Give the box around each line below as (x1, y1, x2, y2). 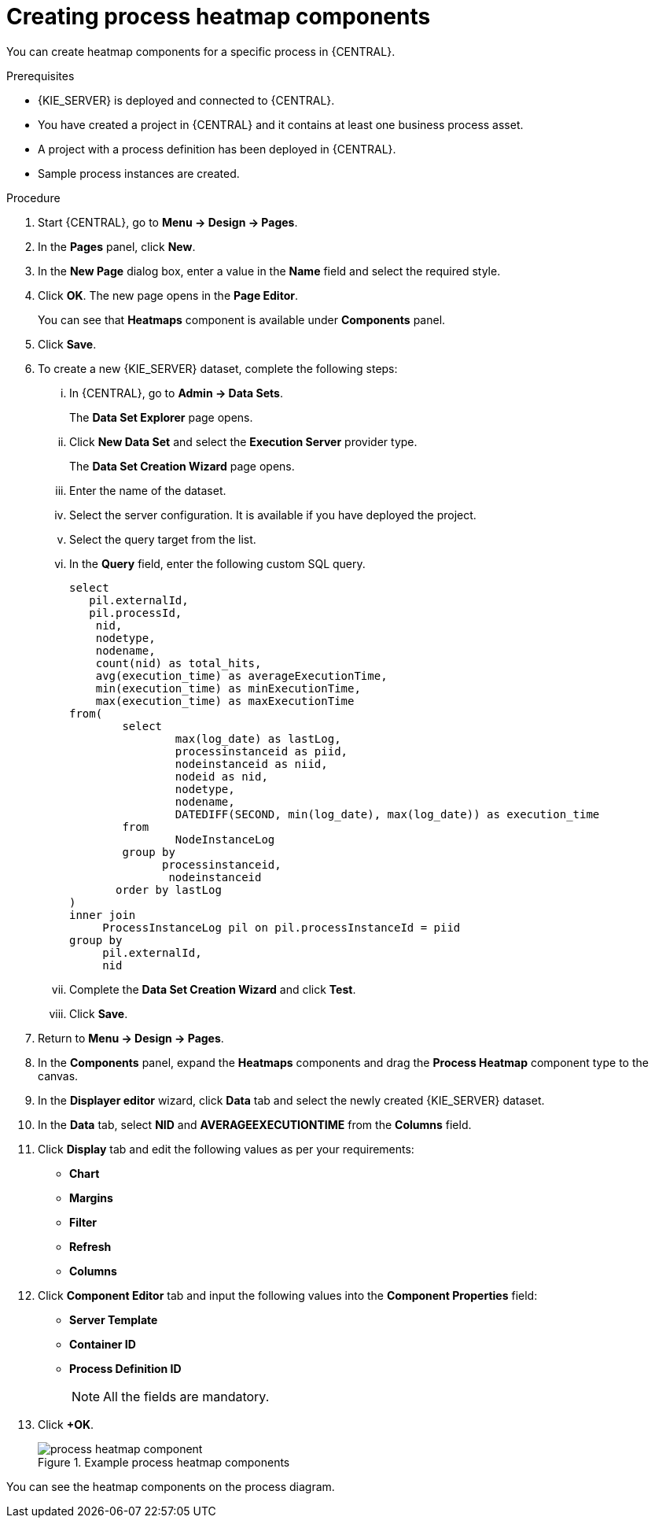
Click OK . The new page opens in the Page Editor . (38, 288, 298, 302)
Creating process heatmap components (6, 3, 431, 30)
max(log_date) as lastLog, (175, 732, 341, 745)
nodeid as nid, (175, 769, 268, 783)
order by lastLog (116, 883, 222, 896)
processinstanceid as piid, (175, 744, 348, 758)
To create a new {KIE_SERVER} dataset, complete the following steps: (38, 361, 398, 375)
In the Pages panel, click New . (38, 239, 196, 253)
